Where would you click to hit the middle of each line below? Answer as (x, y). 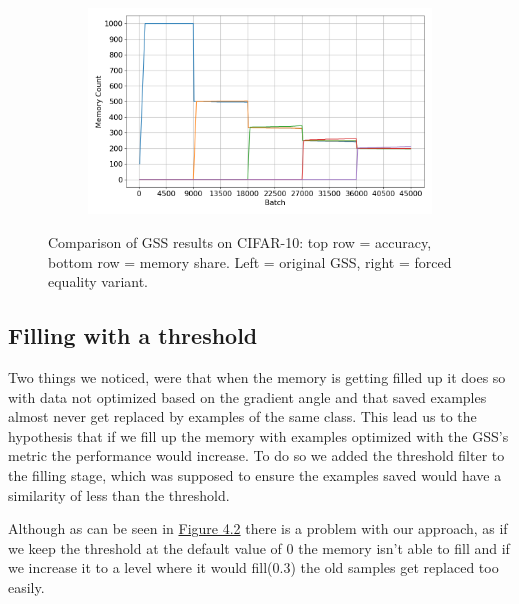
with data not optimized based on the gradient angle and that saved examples (247, 396)
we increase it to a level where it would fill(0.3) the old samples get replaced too (253, 567)
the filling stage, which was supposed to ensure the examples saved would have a (255, 474)
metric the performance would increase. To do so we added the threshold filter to (256, 455)
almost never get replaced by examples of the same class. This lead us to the (242, 416)
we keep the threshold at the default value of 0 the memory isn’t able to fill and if (259, 547)
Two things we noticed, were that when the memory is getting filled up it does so (257, 376)
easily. (26, 586)
